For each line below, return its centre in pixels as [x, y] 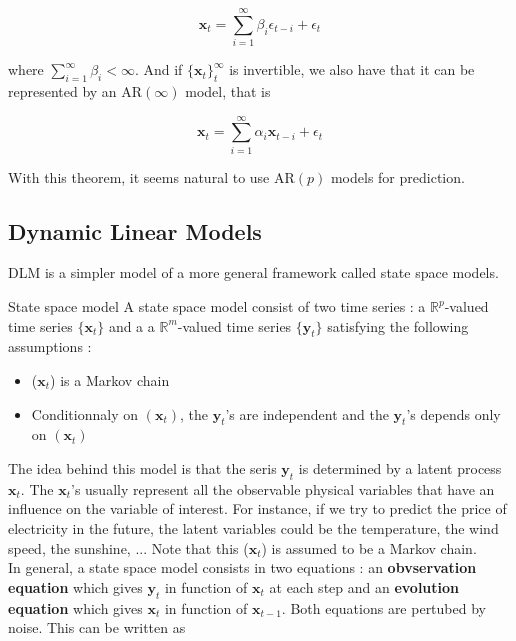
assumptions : [50, 346]
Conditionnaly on [85, 413]
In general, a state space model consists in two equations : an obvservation [242, 567]
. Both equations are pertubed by [383, 607]
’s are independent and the [307, 413]
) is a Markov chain [110, 380]
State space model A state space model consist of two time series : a [217, 306]
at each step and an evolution [364, 586]
